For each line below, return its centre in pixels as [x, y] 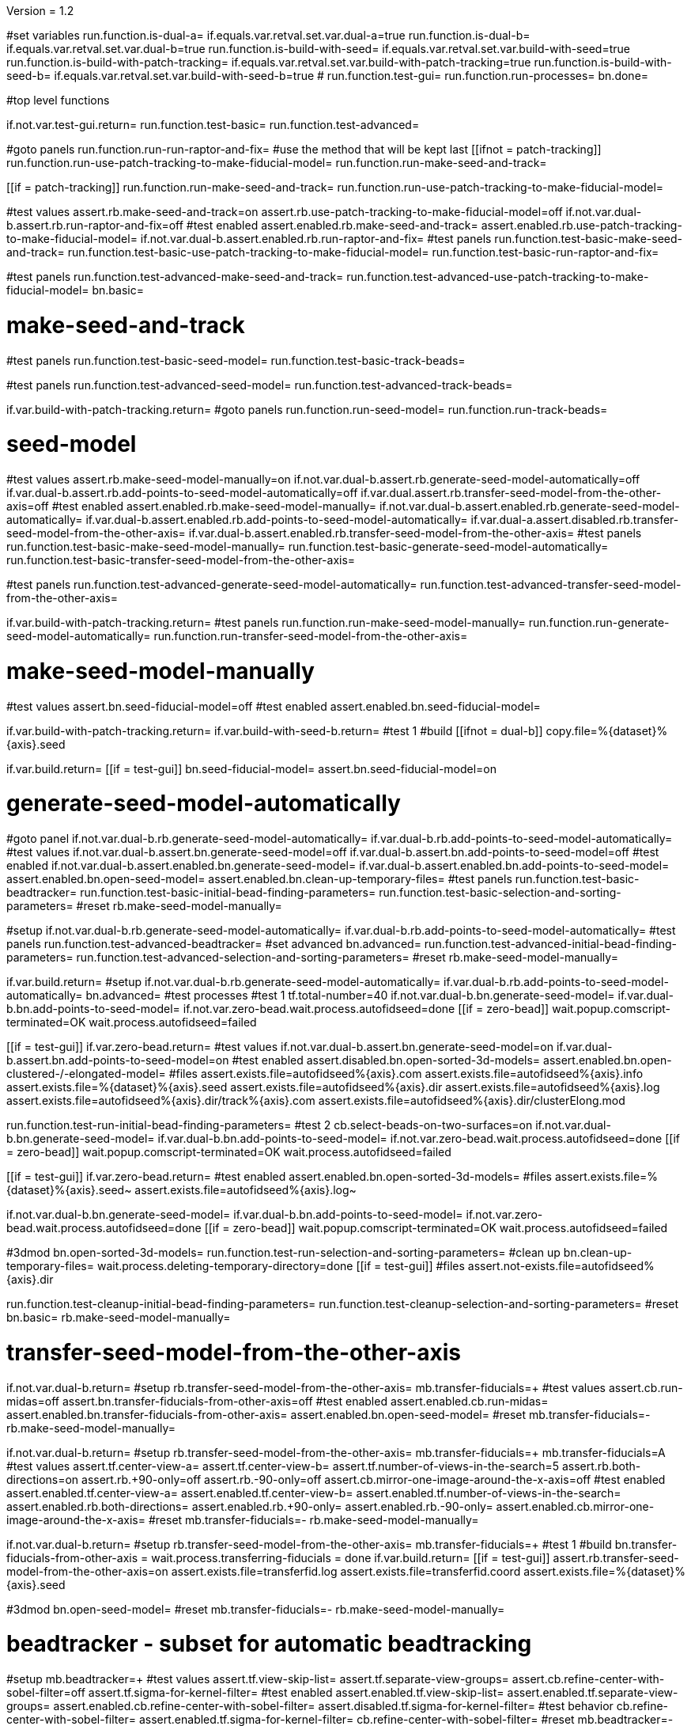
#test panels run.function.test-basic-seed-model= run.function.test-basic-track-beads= [236, 360]
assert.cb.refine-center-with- [588, 1679]
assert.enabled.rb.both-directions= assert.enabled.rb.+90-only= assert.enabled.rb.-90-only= [250, 1506]
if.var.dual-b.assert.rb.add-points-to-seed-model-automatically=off [182, 493]
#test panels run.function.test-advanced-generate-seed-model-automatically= [212, 584]
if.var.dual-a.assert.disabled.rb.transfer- [575, 520]
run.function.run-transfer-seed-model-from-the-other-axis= [311, 636]
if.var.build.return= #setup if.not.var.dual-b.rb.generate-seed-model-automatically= [224, 982]
